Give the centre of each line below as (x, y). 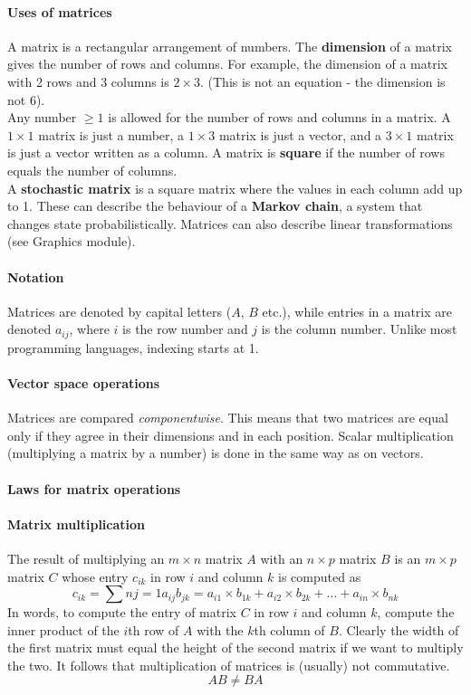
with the (220, 629)
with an (282, 558)
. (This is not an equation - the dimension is (322, 81)
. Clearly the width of (399, 629)
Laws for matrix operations (94, 488)
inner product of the (63, 629)
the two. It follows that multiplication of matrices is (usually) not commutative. (229, 665)
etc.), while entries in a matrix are (357, 311)
